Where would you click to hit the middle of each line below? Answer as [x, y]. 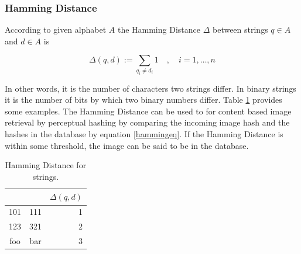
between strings [240, 29]
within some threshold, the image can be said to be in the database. [127, 145]
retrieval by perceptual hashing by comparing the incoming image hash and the [147, 122]
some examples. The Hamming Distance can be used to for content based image [148, 111]
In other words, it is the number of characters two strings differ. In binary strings [150, 88]
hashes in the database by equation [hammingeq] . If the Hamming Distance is [144, 134]
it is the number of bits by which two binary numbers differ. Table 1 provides [143, 100]
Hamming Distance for [46, 165]
